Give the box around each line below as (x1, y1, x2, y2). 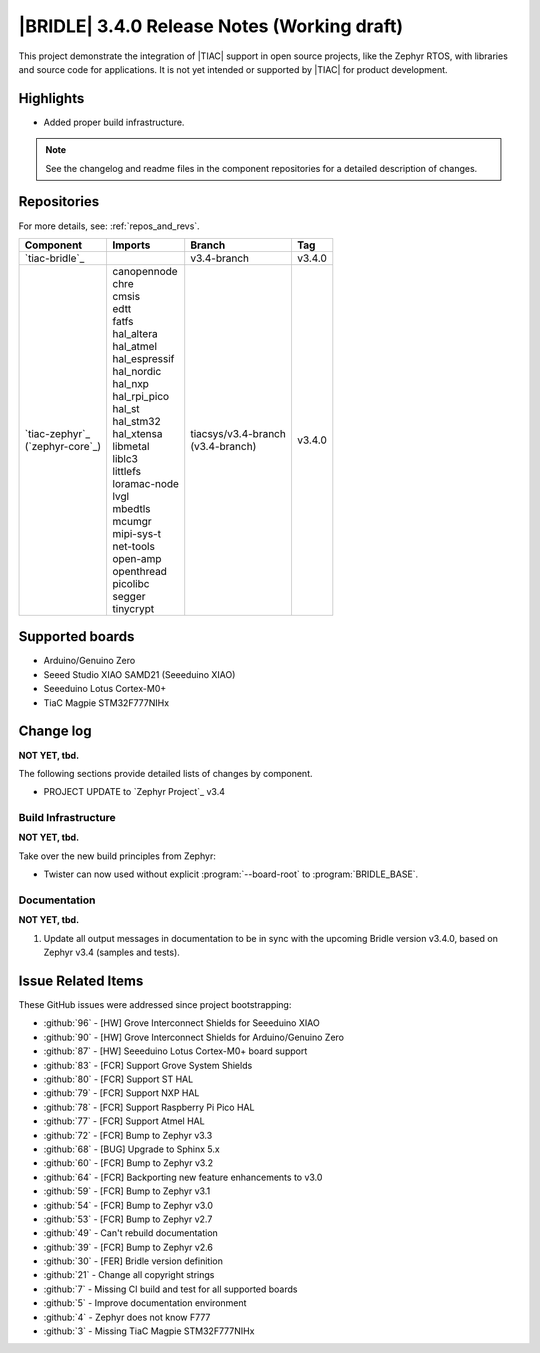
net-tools (112, 539, 155, 553)
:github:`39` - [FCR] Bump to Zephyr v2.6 (43, 1241, 214, 1253)
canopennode (112, 264, 179, 278)
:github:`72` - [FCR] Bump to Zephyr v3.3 (43, 1129, 213, 1141)
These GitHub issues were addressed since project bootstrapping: (18, 999, 292, 1011)
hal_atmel (112, 339, 158, 353)
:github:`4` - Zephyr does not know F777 (43, 1311, 211, 1323)
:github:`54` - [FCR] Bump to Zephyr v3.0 (43, 1199, 214, 1211)
